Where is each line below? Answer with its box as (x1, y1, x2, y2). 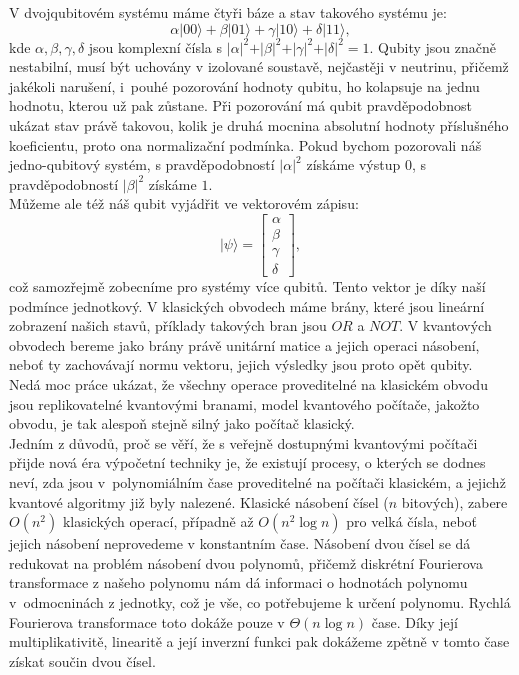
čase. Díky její (371, 611, 458, 632)
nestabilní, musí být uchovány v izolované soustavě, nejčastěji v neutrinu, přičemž (9, 56, 509, 77)
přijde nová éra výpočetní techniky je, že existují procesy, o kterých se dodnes (9, 452, 486, 473)
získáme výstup (306, 154, 401, 175)
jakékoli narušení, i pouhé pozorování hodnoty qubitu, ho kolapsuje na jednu (9, 75, 480, 96)
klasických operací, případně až (62, 511, 254, 532)
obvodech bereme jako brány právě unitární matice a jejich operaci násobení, (9, 334, 480, 355)
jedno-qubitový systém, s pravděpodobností (9, 154, 275, 175)
